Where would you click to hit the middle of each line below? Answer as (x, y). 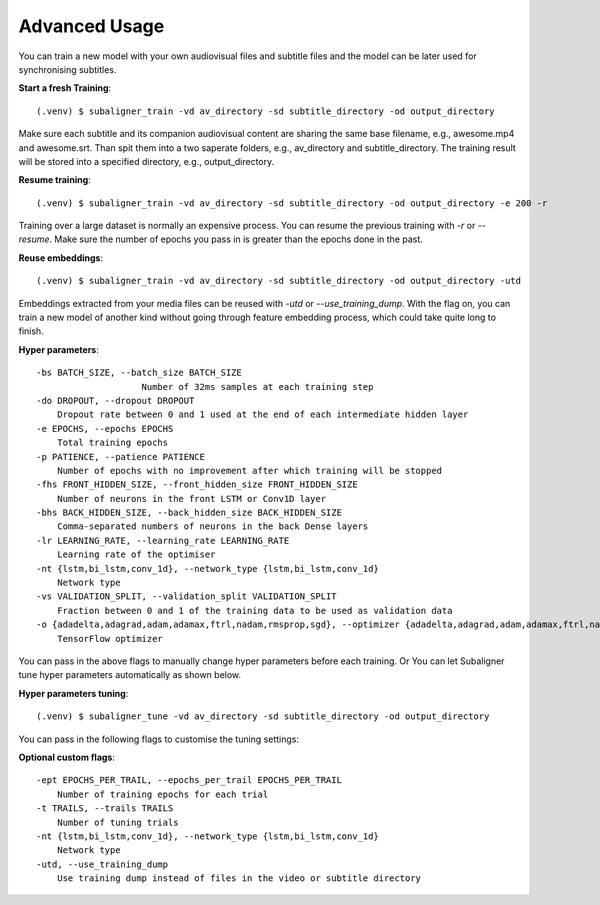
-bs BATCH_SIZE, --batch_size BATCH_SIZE (139, 373)
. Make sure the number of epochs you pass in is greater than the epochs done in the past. (236, 239)
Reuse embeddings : (61, 257)
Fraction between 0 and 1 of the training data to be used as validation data (254, 610)
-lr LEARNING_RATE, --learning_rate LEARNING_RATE (163, 540)
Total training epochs (112, 443)
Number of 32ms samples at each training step (257, 386)
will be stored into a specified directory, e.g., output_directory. (146, 161)
